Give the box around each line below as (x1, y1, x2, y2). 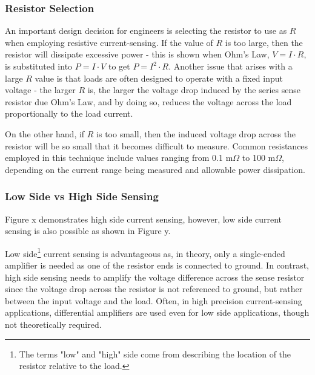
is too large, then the (225, 36, 303, 48)
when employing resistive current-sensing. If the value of (5, 36, 213, 48)
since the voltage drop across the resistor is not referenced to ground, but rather (5, 282, 303, 295)
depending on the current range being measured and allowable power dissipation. (5, 163, 305, 175)
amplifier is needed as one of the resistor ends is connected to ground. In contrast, (5, 259, 309, 271)
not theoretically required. (5, 318, 102, 330)
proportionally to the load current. (5, 107, 133, 120)
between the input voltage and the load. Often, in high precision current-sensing (5, 294, 302, 307)
